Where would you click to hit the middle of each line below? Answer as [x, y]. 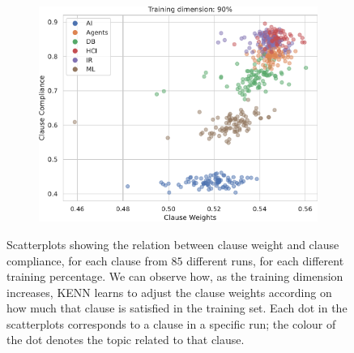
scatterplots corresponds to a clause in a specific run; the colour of [171, 323]
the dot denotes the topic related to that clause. [126, 340]
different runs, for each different [265, 260]
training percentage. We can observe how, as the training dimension [175, 276]
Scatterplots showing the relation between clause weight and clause [173, 244]
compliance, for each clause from [87, 260]
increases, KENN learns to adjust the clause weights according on [169, 292]
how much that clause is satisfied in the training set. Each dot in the [177, 308]
